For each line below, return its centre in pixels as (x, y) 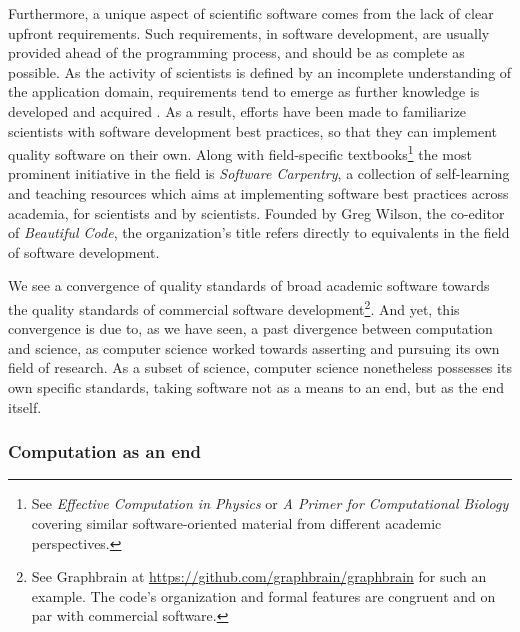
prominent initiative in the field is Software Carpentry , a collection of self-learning (259, 173)
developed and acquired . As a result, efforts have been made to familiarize (237, 110)
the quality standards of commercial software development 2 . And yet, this (234, 307)
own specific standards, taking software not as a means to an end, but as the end (256, 387)
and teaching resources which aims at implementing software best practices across (258, 193)
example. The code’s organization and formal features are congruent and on (263, 595)
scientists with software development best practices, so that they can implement (252, 130)
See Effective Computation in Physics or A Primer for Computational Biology (270, 503)
